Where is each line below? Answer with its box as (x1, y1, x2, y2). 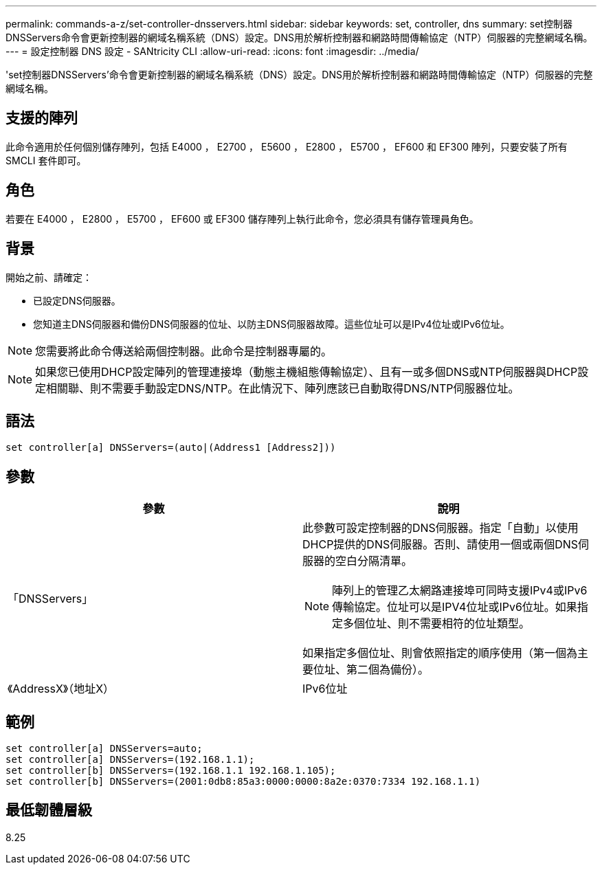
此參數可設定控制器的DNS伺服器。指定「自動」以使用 (302, 521, 579, 535)
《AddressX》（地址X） (8, 682, 115, 696)
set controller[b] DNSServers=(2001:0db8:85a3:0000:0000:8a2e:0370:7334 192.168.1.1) (5, 776, 481, 788)
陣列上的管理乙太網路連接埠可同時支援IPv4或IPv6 (332, 583, 588, 598)
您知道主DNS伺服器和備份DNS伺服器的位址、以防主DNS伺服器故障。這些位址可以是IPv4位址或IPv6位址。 (33, 317, 510, 330)
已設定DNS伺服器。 (33, 294, 121, 306)
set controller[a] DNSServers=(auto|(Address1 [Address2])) (5, 442, 336, 454)
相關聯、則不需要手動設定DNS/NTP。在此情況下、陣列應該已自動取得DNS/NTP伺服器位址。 (46, 381, 520, 395)
